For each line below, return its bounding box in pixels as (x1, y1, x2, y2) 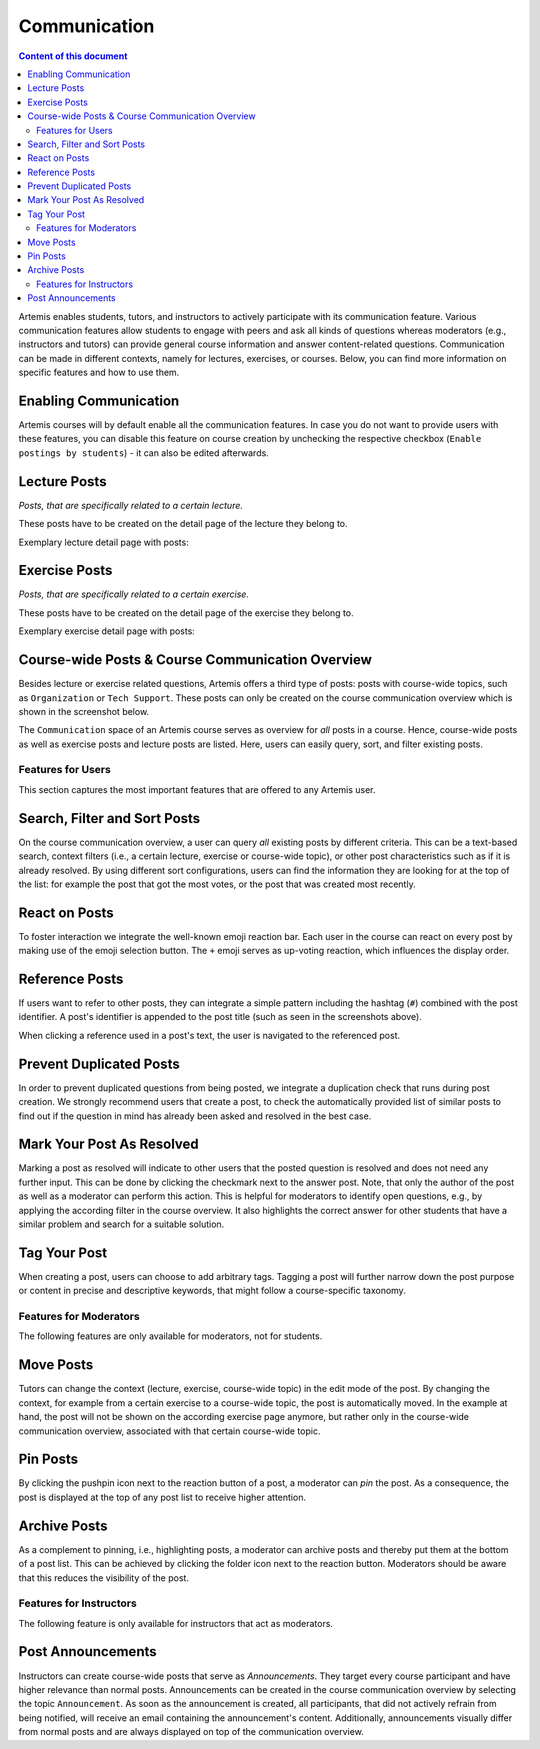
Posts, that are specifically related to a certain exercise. (18, 588, 250, 600)
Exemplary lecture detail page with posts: (18, 536, 189, 548)
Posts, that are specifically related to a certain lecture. (18, 499, 244, 511)
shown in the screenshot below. (18, 705, 150, 717)
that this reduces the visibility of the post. (18, 1571, 190, 1584)
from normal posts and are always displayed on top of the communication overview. (18, 1726, 364, 1738)
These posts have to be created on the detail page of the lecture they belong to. (18, 518, 349, 530)
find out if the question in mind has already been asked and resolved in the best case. (18, 1110, 372, 1122)
